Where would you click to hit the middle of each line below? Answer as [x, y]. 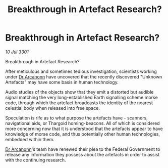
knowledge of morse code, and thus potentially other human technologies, [83, 134]
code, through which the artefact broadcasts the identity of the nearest [79, 103]
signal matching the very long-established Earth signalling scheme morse [81, 97]
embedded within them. [30, 139]
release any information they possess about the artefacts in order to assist [82, 154]
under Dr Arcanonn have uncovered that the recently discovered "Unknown [84, 76]
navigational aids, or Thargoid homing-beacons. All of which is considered [82, 123]
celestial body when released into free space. [52, 108]
